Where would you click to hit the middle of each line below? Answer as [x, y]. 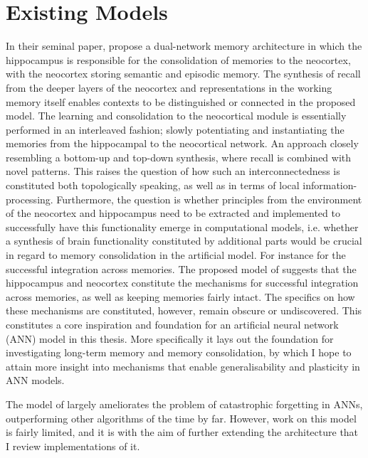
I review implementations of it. [73, 446]
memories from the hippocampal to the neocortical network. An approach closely [182, 143]
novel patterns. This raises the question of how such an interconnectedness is [173, 171]
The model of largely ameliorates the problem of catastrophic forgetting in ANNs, [184, 404]
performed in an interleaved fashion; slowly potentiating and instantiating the [175, 129]
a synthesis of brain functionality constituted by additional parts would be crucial [184, 241]
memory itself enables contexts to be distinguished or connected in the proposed [181, 101]
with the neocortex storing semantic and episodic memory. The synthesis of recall [183, 74]
